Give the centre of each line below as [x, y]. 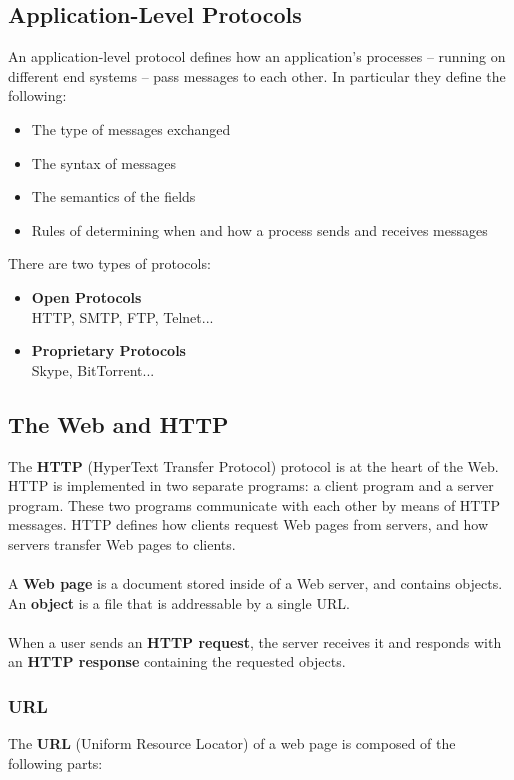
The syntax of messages [103, 162]
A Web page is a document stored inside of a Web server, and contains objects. [255, 583]
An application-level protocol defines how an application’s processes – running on [257, 56]
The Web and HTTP [118, 423]
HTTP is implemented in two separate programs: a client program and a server [251, 485]
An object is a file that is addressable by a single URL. [179, 602]
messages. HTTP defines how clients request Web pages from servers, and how [248, 524]
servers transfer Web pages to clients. [122, 543]
